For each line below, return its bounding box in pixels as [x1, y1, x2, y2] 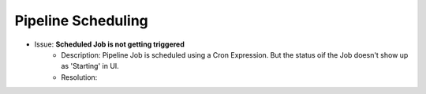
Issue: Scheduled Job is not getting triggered [34, 39, 185, 49]
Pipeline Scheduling [14, 12, 149, 29]
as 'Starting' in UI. [61, 62, 120, 71]
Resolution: [61, 72, 98, 82]
